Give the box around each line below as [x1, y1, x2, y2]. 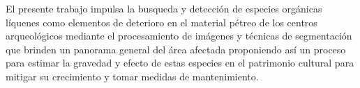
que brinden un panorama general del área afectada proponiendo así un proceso [6, 42, 346, 56]
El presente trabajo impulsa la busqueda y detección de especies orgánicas [6, 1, 322, 15]
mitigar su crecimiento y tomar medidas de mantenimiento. [6, 69, 259, 83]
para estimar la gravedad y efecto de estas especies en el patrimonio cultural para [6, 55, 354, 70]
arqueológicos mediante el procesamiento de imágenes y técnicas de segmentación [6, 28, 352, 43]
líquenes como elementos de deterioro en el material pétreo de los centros [6, 15, 317, 29]
